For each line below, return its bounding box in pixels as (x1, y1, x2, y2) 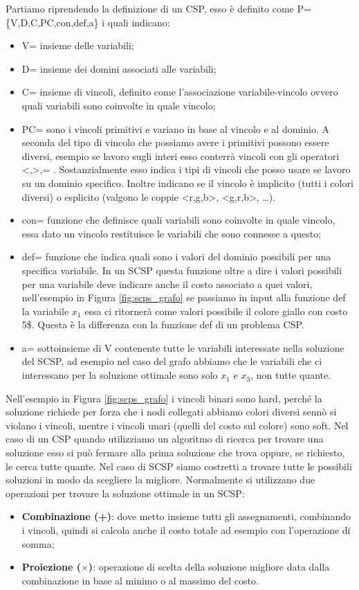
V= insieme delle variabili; (21, 38, 134, 53)
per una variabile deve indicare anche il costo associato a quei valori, (21, 276, 313, 291)
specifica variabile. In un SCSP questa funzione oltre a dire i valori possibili (21, 262, 342, 277)
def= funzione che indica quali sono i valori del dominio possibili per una (21, 249, 331, 264)
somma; (21, 536, 55, 551)
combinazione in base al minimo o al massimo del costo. (21, 573, 259, 587)
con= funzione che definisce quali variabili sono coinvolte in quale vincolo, (21, 213, 335, 227)
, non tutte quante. (250, 368, 331, 382)
